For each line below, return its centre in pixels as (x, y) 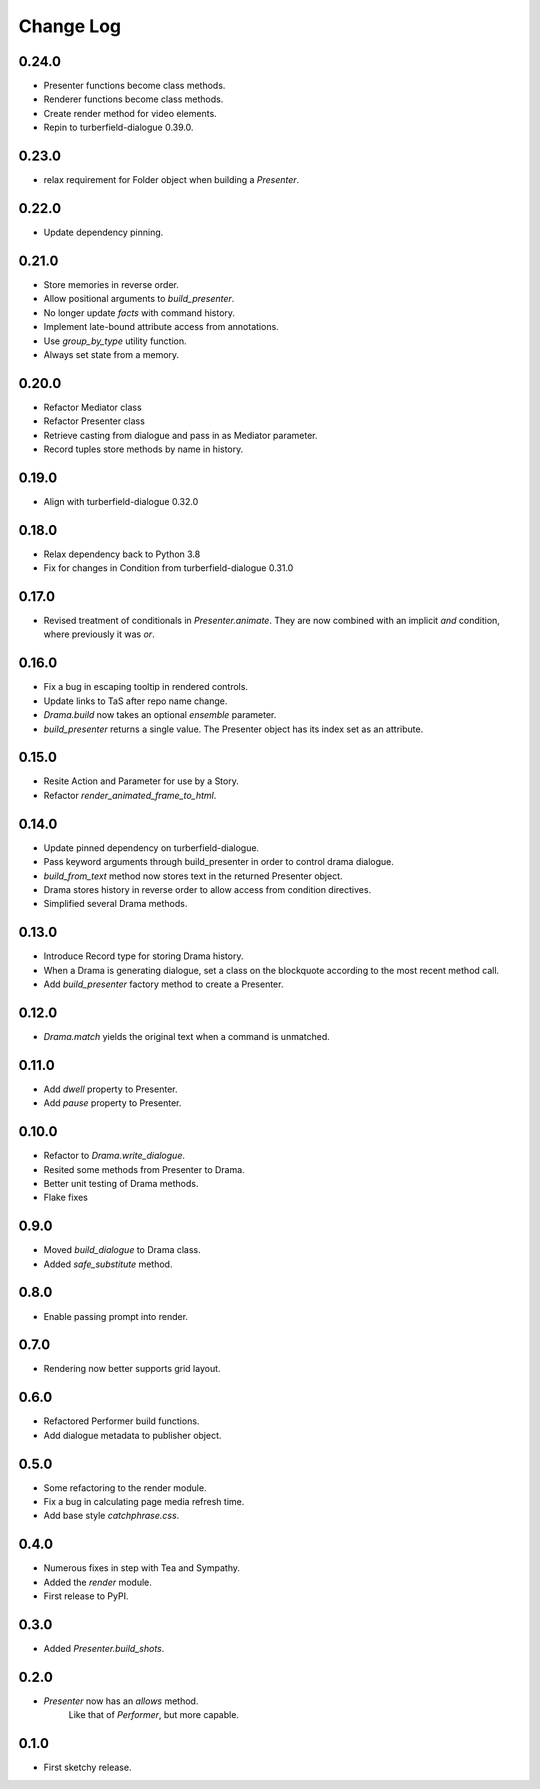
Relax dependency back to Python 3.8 (122, 554)
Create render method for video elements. (130, 113)
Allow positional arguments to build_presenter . (139, 299)
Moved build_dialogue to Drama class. (122, 1250)
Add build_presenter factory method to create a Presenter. (163, 984)
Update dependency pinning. (103, 232)
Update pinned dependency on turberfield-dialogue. (151, 847)
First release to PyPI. (86, 1596)
